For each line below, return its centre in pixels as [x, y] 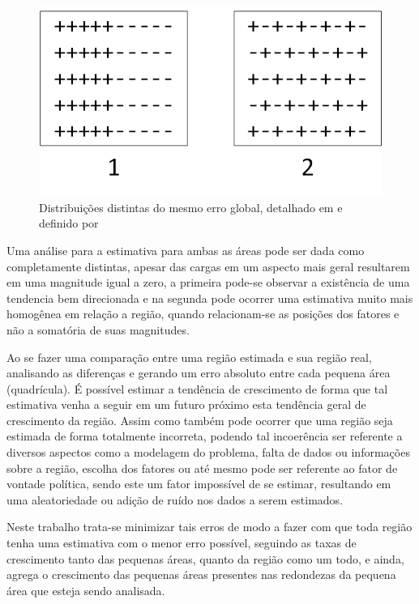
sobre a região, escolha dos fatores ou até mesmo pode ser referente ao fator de [202, 468]
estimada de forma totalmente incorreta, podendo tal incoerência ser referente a [205, 436]
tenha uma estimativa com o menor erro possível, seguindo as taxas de [182, 543]
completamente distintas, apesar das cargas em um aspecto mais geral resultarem [208, 266]
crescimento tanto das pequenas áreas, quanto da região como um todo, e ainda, [205, 558]
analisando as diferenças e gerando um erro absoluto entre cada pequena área [199, 373]
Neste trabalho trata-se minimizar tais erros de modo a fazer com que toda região [209, 527]
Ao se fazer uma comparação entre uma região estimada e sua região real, [189, 357]
